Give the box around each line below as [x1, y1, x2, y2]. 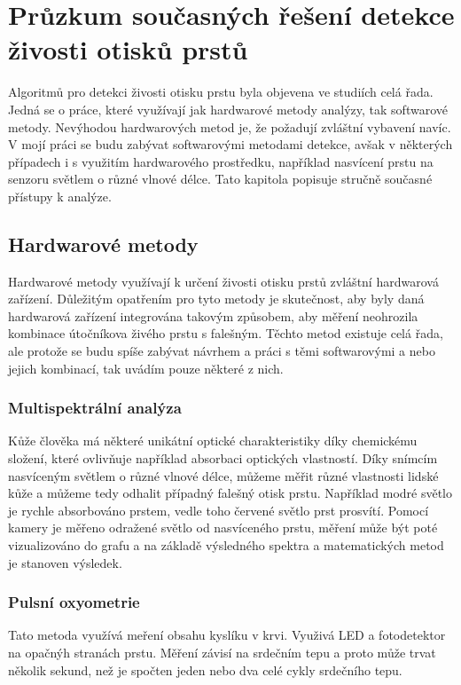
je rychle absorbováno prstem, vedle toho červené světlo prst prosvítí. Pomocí [8, 500, 429, 519]
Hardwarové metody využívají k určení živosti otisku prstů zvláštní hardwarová [8, 272, 439, 290]
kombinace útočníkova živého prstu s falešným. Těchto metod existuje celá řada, [8, 324, 443, 342]
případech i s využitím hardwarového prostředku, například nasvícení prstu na [8, 152, 434, 170]
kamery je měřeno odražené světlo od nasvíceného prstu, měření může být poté [8, 518, 438, 537]
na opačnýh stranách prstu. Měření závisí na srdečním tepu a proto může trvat [8, 643, 436, 662]
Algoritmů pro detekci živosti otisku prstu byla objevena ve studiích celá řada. [8, 83, 434, 101]
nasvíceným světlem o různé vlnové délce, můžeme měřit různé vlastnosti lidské [8, 466, 439, 484]
